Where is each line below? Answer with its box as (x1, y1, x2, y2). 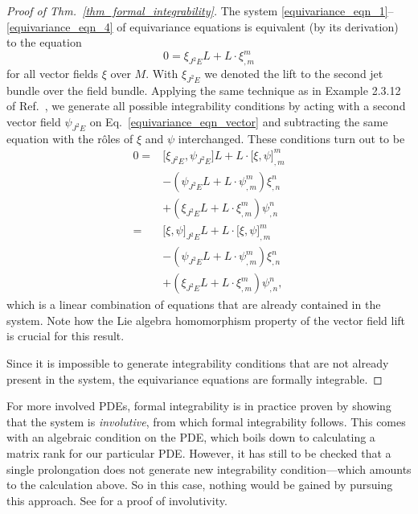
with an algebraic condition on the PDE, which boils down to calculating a (6, 429, 375, 446)
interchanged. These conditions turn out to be (178, 130, 405, 146)
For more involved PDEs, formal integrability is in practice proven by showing (6, 397, 391, 414)
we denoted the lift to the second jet (204, 65, 383, 82)
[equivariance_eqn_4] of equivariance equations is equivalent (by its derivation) (6, 18, 399, 35)
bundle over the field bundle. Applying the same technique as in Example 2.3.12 (6, 81, 401, 98)
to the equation (6, 34, 82, 51)
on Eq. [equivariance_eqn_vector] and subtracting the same (89, 113, 388, 130)
